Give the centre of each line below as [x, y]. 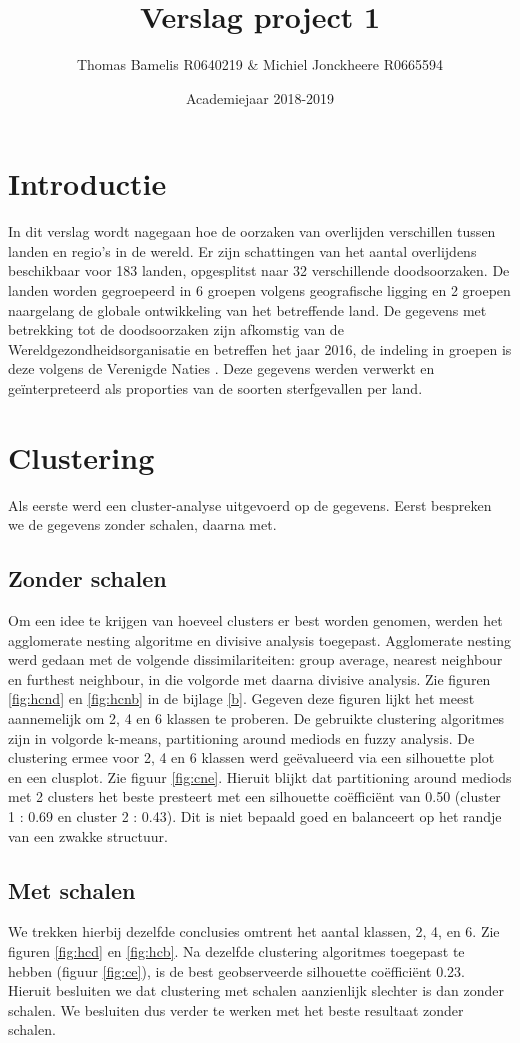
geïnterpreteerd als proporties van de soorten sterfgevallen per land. [215, 388]
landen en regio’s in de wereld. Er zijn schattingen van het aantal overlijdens [242, 250]
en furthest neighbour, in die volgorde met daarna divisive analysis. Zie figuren [249, 678]
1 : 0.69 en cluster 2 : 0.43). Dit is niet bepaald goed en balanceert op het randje [255, 816]
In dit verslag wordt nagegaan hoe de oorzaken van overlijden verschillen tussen [252, 231]
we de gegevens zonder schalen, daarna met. [142, 524]
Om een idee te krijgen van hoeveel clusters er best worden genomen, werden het [255, 620]
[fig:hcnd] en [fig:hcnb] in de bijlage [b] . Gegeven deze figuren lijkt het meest [241, 698]
